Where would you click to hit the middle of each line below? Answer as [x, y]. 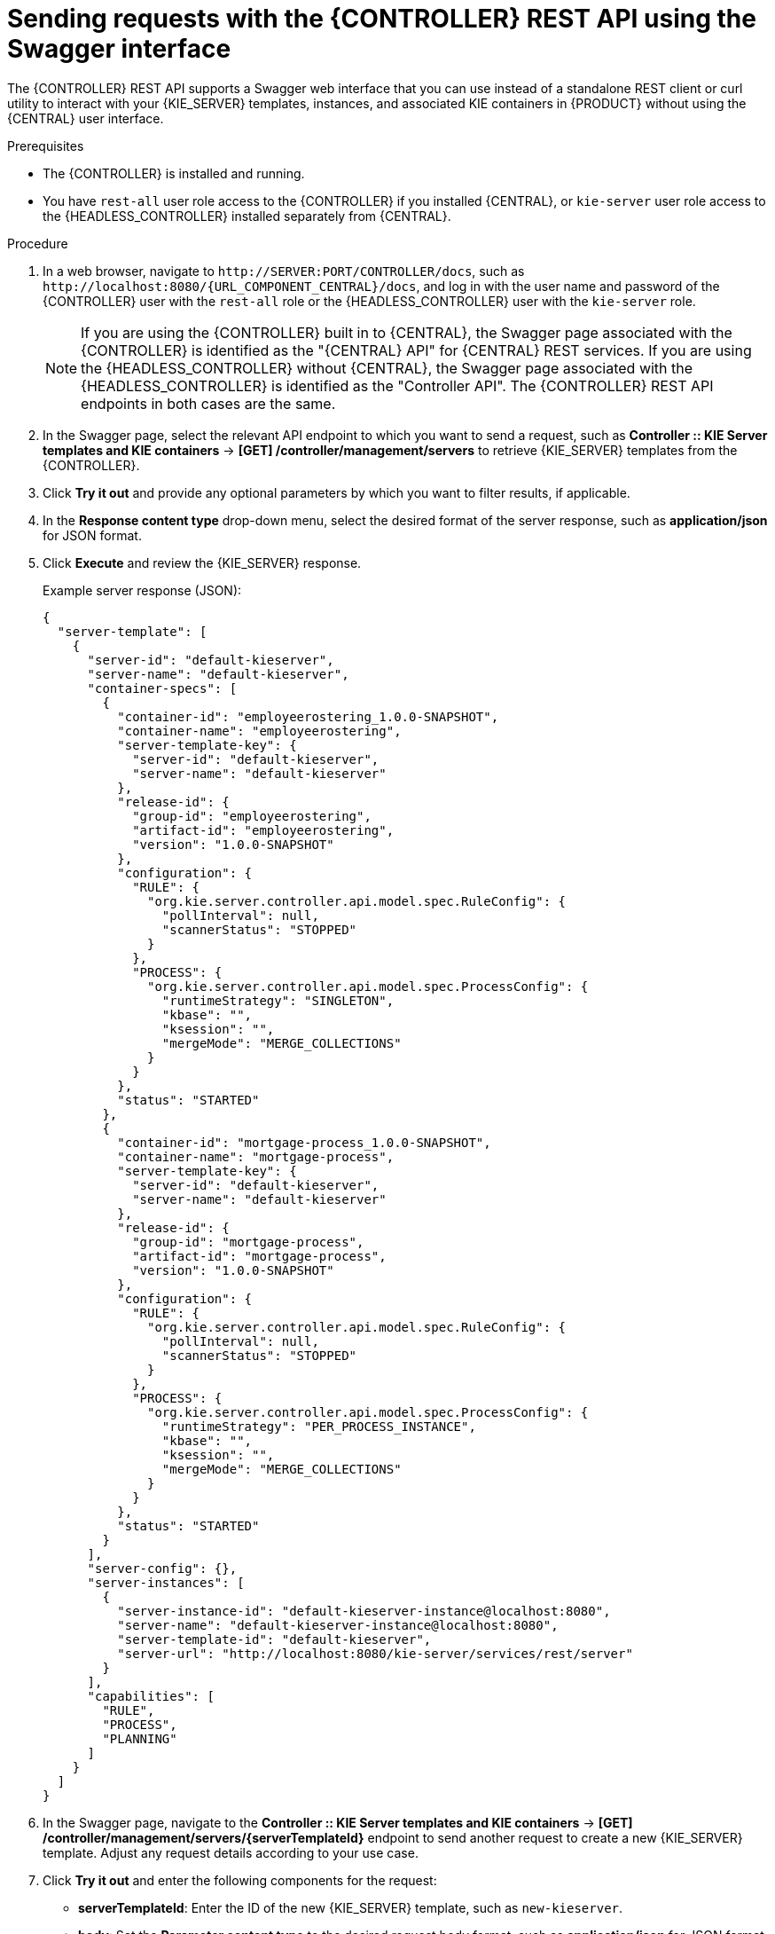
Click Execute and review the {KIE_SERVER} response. [202, 562]
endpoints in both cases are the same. [208, 403]
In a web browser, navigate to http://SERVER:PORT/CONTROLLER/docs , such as [284, 271]
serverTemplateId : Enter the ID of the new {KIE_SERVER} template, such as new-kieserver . [351, 1907]
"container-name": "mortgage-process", [256, 1156]
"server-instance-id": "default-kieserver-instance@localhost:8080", [364, 1611]
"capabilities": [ [151, 1696]
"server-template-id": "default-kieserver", [274, 1639]
